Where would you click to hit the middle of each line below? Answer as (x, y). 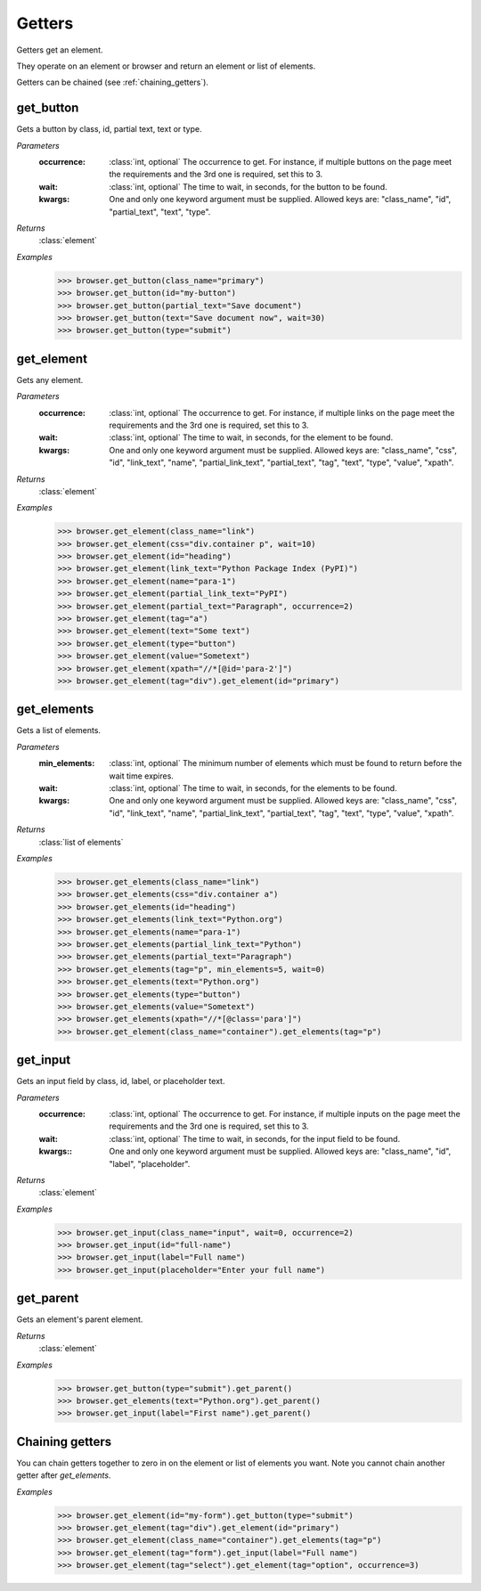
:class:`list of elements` (81, 842)
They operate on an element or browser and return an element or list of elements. (166, 66)
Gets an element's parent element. (80, 1319)
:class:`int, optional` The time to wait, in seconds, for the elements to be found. (253, 788)
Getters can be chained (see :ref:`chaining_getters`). (113, 82)
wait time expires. (141, 776)
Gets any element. (50, 379)
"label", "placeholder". (150, 1163)
